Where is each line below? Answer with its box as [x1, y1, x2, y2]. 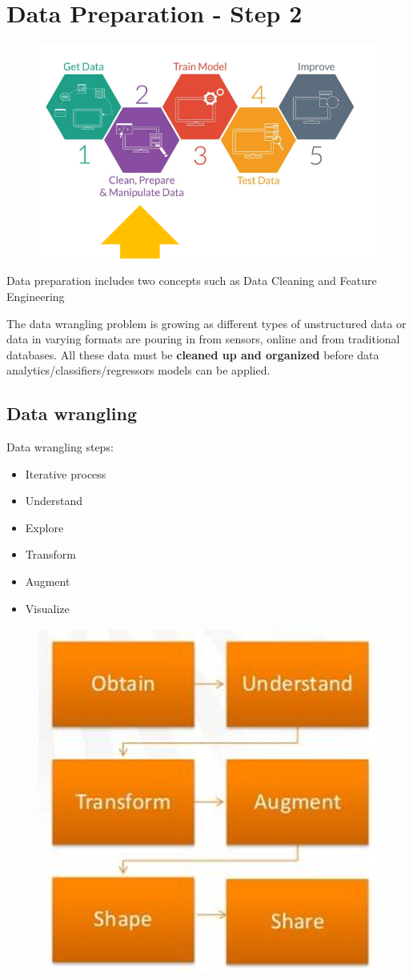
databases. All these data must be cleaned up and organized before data [6, 346, 379, 363]
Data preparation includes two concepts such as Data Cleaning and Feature [6, 272, 377, 289]
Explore [25, 519, 64, 535]
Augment [25, 573, 70, 590]
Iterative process [25, 465, 106, 482]
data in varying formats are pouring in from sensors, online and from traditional [6, 331, 400, 347]
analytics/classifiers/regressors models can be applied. [6, 362, 271, 379]
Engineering [6, 287, 65, 304]
